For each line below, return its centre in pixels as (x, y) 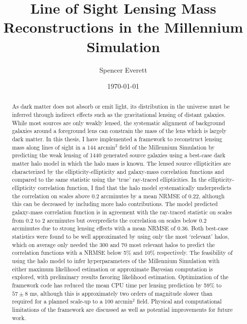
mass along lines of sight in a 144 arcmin (64, 147)
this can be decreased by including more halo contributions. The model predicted (115, 204)
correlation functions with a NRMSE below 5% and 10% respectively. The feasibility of (122, 253)
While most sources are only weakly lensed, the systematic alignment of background (118, 123)
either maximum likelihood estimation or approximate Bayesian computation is (112, 269)
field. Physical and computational (179, 301)
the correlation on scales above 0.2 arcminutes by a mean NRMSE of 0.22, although (118, 196)
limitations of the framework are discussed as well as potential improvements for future (122, 309)
